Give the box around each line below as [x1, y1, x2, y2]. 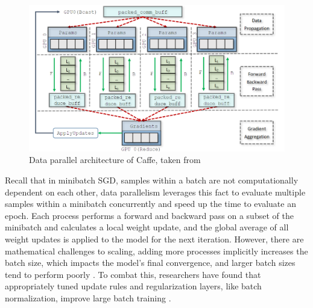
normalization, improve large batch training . [5, 292, 171, 304]
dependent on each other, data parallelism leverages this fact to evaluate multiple [5, 185, 306, 198]
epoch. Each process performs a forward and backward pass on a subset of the [5, 209, 294, 221]
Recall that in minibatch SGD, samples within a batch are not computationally [5, 174, 299, 186]
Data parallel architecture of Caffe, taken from [29, 153, 201, 166]
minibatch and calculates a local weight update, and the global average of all [5, 221, 289, 233]
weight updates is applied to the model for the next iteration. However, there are [5, 233, 304, 245]
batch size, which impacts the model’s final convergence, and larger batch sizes [5, 256, 296, 269]
